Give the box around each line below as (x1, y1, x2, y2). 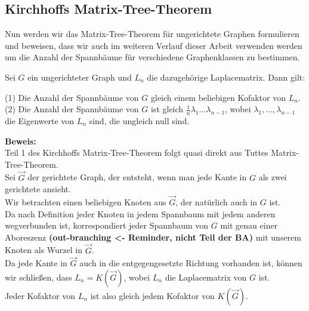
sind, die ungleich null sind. (89, 115, 190, 127)
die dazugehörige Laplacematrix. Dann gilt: (147, 70, 305, 83)
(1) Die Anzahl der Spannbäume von (5, 91, 139, 103)
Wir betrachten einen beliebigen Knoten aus (5, 196, 166, 208)
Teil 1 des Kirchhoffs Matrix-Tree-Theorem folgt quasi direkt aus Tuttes (5, 146, 268, 159)
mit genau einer (220, 219, 278, 232)
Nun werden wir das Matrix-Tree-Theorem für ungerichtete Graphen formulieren (5, 27, 299, 40)
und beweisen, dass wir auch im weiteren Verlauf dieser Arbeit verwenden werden (5, 39, 302, 51)
